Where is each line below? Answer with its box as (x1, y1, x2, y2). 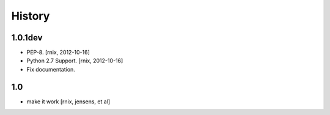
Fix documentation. (26, 65, 76, 73)
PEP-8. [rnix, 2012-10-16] (26, 49, 90, 56)
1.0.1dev (11, 32, 43, 43)
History (11, 9, 50, 23)
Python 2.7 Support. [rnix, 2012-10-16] (26, 57, 123, 64)
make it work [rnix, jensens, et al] (26, 98, 111, 105)
